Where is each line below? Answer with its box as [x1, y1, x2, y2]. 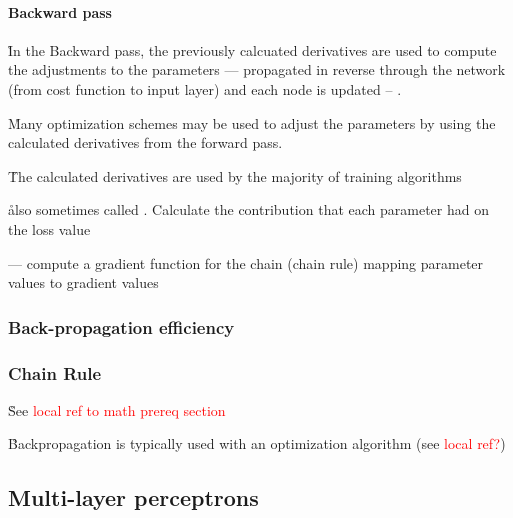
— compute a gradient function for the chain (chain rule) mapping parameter [8, 252, 484, 273]
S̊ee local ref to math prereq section [8, 399, 226, 420]
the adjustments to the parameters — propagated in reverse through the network [8, 59, 506, 80]
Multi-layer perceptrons [8, 482, 259, 513]
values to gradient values [8, 272, 159, 293]
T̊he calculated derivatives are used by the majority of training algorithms [8, 165, 462, 186]
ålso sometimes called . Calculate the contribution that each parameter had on [8, 199, 489, 220]
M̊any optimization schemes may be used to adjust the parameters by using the [8, 112, 496, 133]
